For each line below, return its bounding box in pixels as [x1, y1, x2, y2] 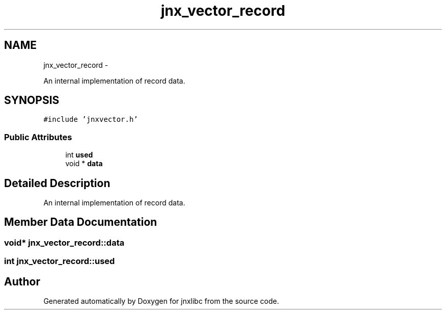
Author [4, 275, 40, 288]
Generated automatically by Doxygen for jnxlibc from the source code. [43, 297, 279, 306]
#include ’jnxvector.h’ [43, 115, 138, 124]
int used [65, 150, 93, 160]
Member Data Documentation [4, 216, 157, 229]
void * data [65, 159, 103, 168]
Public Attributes [4, 132, 72, 142]
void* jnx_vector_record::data [4, 237, 125, 248]
